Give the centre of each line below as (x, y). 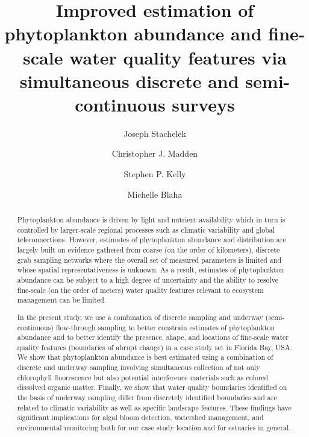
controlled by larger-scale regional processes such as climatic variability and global (146, 229)
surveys (203, 104)
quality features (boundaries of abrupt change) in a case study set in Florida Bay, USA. (155, 347)
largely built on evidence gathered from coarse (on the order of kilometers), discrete (148, 250)
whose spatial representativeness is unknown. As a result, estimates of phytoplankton (151, 270)
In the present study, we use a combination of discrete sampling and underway (140, 317)
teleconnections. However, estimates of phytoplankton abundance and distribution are (151, 240)
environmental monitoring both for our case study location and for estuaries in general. (154, 428)
